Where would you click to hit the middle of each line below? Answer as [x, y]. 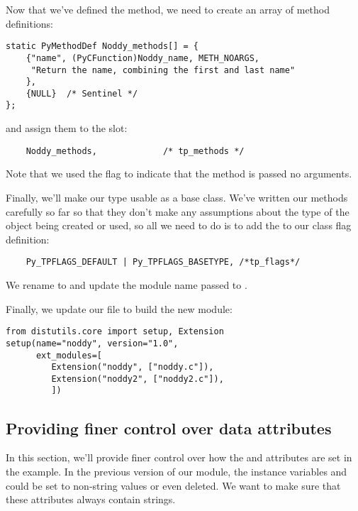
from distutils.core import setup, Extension [115, 332]
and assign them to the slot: [67, 128]
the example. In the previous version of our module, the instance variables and [177, 471]
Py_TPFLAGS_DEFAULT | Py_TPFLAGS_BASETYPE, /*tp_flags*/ [163, 262]
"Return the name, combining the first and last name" [163, 70]
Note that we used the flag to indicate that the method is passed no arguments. [179, 174]
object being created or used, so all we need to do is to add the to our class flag [179, 225]
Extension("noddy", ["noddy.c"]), [133, 367]
